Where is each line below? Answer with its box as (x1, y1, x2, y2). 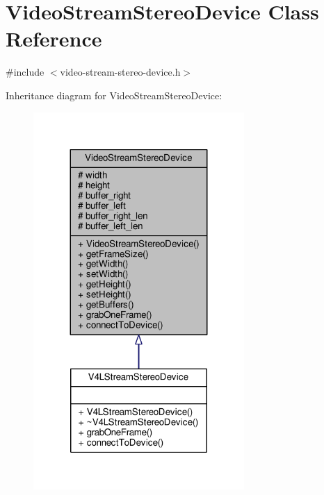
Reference (6, 24, 102, 53)
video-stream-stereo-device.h (60, 65, 181, 79)
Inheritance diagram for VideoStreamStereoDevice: (6, 87, 222, 102)
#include (6, 65, 44, 79)
